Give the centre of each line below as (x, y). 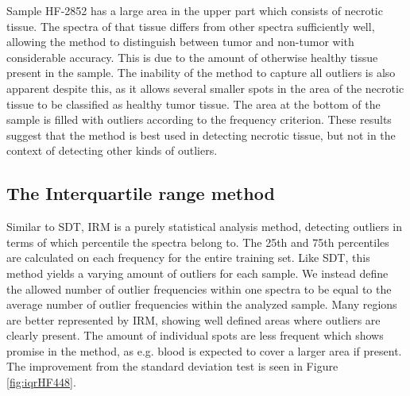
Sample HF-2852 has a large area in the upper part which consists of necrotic (195, 10)
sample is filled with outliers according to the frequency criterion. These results (199, 119)
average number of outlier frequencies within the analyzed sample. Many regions (202, 304)
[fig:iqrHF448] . (41, 382)
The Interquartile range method (141, 193)
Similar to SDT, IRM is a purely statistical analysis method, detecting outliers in (204, 227)
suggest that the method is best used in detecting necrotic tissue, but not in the (201, 135)
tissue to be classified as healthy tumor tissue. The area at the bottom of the (193, 104)
